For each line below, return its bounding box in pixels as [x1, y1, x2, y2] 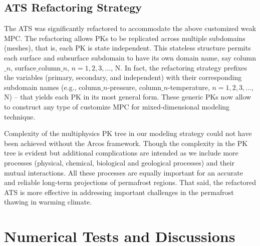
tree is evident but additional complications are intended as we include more [4, 147, 238, 158]
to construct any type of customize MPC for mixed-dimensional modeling [4, 101, 230, 111]
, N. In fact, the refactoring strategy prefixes [111, 62, 247, 72]
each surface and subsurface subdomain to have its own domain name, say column [4, 52, 256, 62]
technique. [4, 111, 36, 121]
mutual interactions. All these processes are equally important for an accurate [4, 167, 243, 177]
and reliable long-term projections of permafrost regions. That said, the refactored [4, 177, 256, 187]
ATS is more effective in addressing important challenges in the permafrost [4, 186, 234, 197]
